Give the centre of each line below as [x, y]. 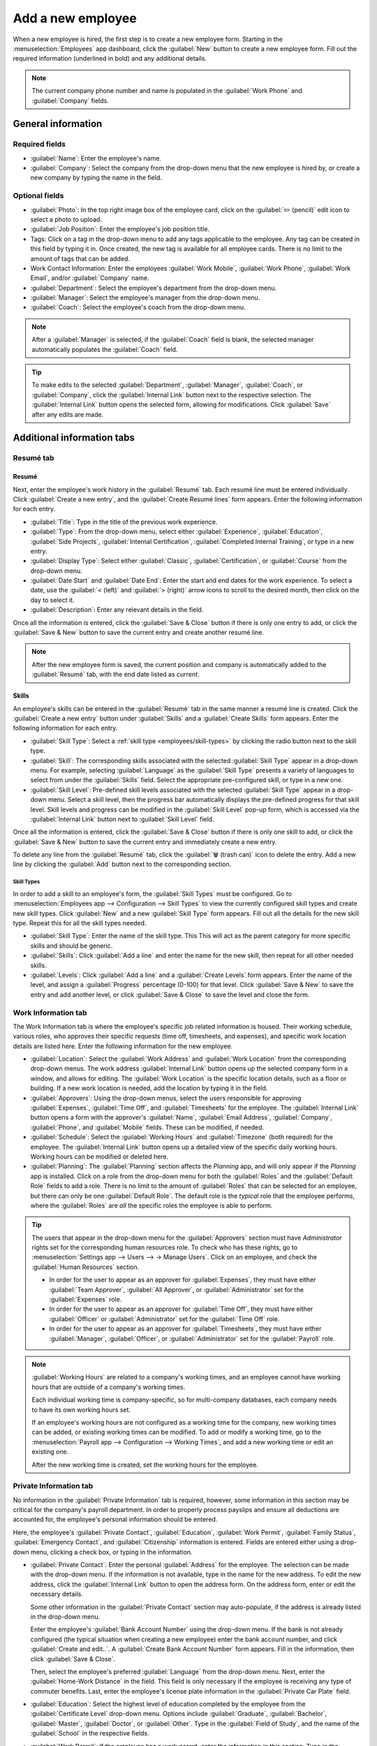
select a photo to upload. [66, 219]
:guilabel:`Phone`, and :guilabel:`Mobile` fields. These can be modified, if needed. [147, 1127]
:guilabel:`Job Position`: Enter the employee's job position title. [120, 229]
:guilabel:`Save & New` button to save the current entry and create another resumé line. [139, 633]
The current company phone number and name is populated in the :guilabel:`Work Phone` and [167, 91]
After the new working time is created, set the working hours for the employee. [145, 1465]
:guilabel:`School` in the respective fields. [90, 1733]
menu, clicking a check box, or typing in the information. [111, 1552]
